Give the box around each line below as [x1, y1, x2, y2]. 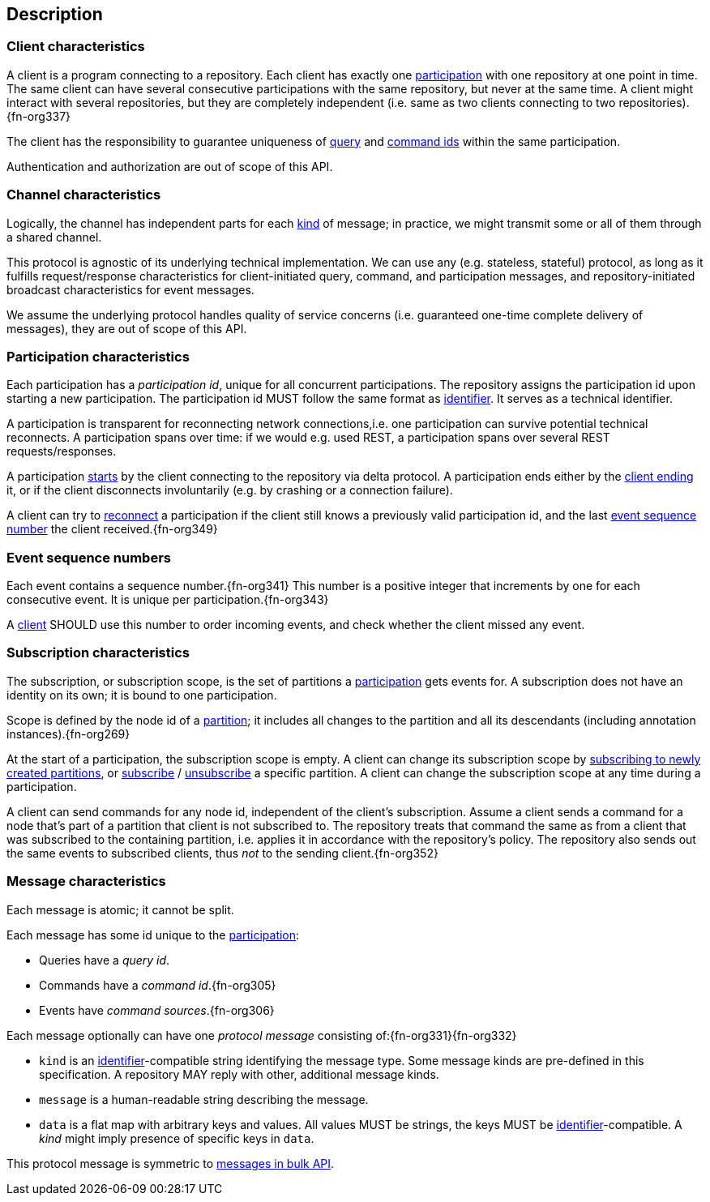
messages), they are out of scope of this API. [6, 321, 247, 336]
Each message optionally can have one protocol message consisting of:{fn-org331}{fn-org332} [6, 1028, 517, 1042]
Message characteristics [6, 873, 166, 890]
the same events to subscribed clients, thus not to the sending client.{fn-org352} [6, 845, 438, 860]
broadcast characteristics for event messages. [6, 282, 254, 297]
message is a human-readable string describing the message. [39, 1092, 369, 1106]
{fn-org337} [6, 109, 71, 123]
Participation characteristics [6, 348, 190, 365]
